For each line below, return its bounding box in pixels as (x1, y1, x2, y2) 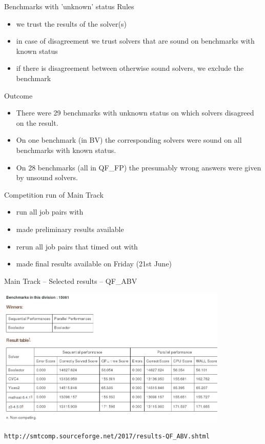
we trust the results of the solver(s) (16, 18, 127, 29)
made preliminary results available (16, 223, 124, 234)
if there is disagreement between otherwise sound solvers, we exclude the (16, 63, 244, 73)
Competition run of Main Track (4, 189, 104, 200)
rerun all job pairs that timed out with (16, 241, 138, 252)
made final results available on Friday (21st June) (16, 258, 172, 269)
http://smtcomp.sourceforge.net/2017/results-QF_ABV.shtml (4, 433, 210, 440)
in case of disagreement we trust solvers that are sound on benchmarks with (16, 35, 255, 46)
